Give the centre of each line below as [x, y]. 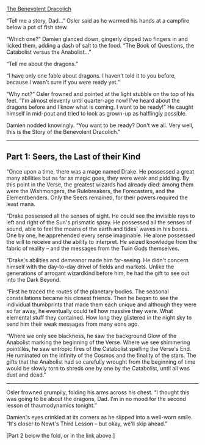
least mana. [21, 204]
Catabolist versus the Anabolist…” [49, 52]
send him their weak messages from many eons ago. [73, 324]
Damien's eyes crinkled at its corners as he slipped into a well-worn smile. [100, 417]
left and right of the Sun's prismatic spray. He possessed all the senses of [99, 222]
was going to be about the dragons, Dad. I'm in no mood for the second [96, 399]
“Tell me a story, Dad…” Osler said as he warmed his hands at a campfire [98, 20]
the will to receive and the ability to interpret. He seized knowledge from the [102, 241]
